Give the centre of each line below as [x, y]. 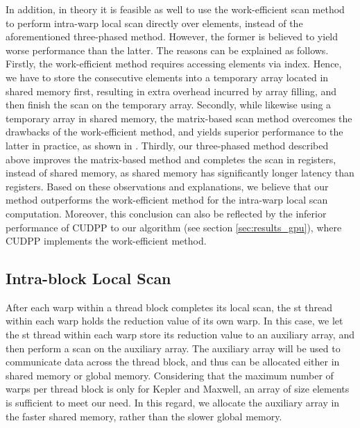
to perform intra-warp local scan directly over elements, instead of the [154, 23]
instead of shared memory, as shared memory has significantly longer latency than [180, 173]
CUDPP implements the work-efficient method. [106, 241]
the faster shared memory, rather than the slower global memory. [144, 416]
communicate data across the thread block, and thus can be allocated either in [173, 362]
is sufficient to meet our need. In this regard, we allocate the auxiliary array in [173, 403]
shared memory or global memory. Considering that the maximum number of [170, 375]
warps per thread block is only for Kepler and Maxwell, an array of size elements [178, 389]
